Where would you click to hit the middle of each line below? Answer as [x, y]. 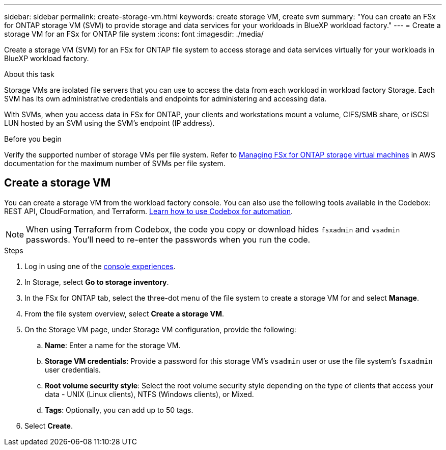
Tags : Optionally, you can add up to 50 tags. [119, 410]
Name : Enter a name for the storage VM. [113, 345]
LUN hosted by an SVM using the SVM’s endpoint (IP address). [109, 123]
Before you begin [33, 139]
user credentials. [73, 369]
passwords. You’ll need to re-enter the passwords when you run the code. [168, 239]
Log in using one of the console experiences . [100, 266]
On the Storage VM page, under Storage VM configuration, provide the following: [160, 329]
